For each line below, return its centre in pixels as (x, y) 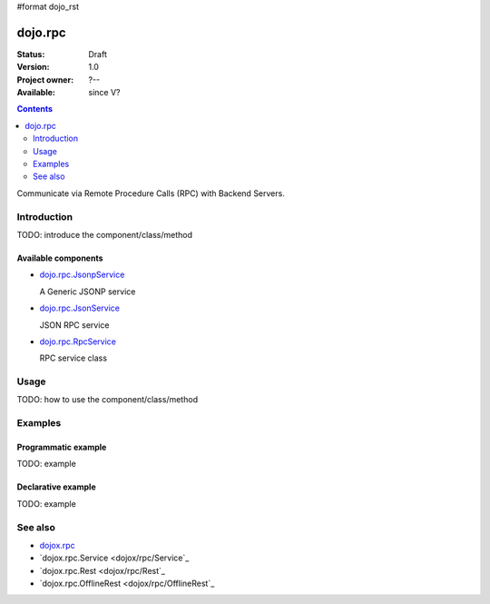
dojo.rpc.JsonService (79, 308)
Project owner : (45, 79)
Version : (33, 67)
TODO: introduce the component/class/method (104, 234)
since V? (104, 93)
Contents (35, 109)
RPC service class (73, 358)
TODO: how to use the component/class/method (108, 400)
